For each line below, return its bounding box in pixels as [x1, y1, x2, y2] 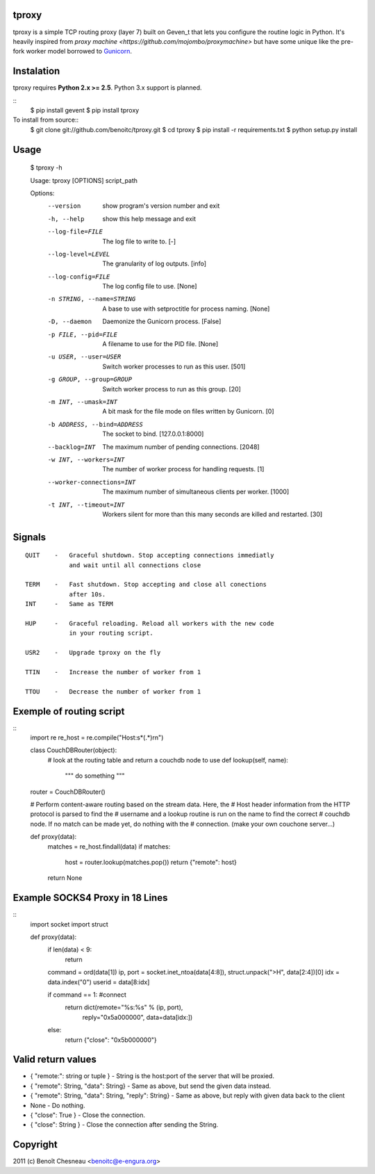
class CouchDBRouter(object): [30, 746, 117, 754]
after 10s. [69, 590, 106, 598]
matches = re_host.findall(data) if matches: [47, 842, 171, 851]
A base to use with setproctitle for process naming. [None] [102, 304, 270, 313]
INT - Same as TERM [25, 600, 114, 608]
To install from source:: [12, 115, 79, 124]
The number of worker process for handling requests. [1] [102, 465, 265, 473]
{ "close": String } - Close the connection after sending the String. [30, 1120, 219, 1129]
